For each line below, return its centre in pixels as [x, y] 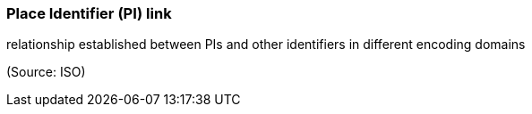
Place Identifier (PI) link [89, 13]
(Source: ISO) [46, 72]
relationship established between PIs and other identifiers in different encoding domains [266, 45]
